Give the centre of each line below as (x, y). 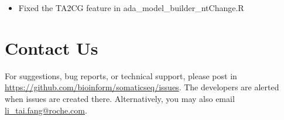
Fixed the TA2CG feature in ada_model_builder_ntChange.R (131, 8)
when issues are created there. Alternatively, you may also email (120, 98)
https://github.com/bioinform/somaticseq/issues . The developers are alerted (142, 87)
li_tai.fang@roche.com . (46, 110)
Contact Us (52, 47)
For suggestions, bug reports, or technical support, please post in (121, 75)
